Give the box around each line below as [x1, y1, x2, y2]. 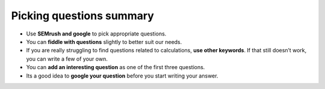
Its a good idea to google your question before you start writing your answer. [26, 72, 218, 79]
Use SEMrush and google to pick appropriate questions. [26, 30, 167, 37]
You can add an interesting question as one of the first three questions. [26, 64, 205, 71]
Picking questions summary [11, 9, 155, 22]
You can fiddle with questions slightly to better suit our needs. [26, 38, 182, 45]
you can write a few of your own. [26, 55, 108, 63]
